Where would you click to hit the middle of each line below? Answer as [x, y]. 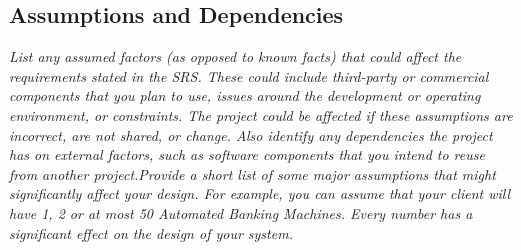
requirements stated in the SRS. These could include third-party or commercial [249, 75]
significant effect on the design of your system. [151, 232]
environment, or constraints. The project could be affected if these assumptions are [261, 114]
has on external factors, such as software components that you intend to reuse [247, 154]
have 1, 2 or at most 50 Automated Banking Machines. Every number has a [241, 212]
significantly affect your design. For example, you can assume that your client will [260, 193]
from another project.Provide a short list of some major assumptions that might [252, 173]
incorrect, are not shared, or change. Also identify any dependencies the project [251, 134]
